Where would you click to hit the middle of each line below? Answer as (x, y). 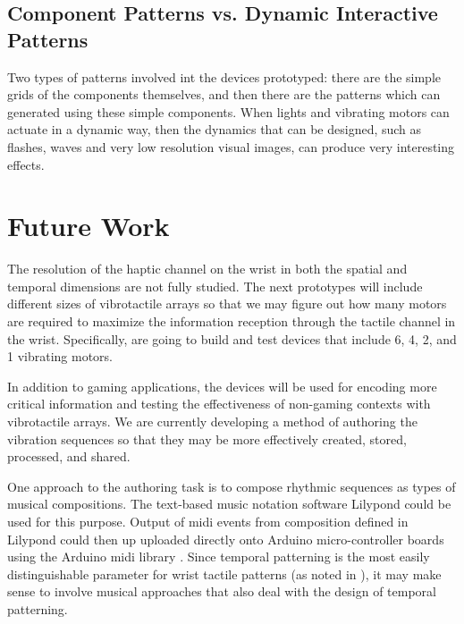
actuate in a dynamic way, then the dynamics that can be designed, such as (215, 129)
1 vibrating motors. (60, 356)
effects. (26, 164)
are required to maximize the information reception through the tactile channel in (232, 321)
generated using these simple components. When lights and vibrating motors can (228, 111)
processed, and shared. (69, 456)
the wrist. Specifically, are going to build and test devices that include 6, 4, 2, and (232, 338)
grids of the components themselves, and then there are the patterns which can (224, 94)
